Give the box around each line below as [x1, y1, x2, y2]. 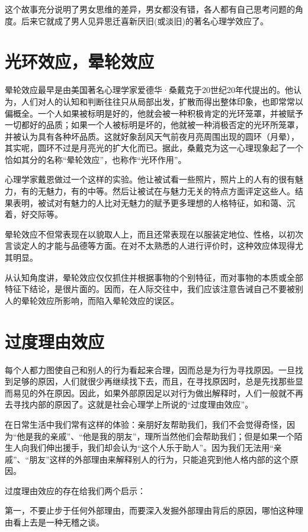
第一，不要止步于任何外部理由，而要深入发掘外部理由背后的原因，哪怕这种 [5, 504, 295, 517]
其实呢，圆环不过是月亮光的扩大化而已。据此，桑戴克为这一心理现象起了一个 [5, 142, 303, 154]
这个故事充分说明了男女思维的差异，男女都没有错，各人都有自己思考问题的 [5, 3, 295, 15]
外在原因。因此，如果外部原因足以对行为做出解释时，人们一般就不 [37, 386, 295, 399]
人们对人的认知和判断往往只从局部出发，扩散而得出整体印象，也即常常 [21, 95, 295, 107]
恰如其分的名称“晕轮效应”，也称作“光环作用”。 [5, 153, 187, 165]
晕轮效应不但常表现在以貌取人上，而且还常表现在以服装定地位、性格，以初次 [5, 227, 303, 240]
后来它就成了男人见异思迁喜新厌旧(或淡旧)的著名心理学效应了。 [21, 14, 268, 27]
